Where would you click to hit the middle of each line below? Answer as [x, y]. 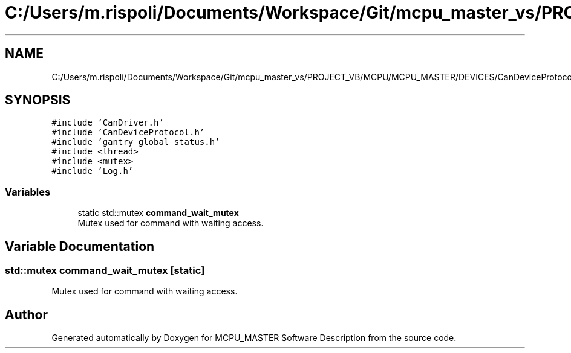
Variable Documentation [80, 246]
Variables [28, 192]
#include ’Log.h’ [93, 171]
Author [26, 314]
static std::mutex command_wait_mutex [158, 213]
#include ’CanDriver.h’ [108, 123]
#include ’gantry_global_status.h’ [136, 142]
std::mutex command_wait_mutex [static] [105, 271]
